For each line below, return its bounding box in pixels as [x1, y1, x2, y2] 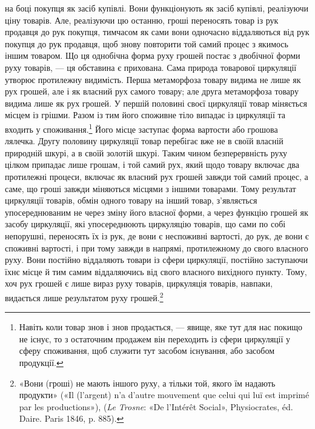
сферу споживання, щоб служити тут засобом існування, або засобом [19, 344, 275, 357]
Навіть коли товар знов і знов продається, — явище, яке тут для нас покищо [19, 321, 302, 333]
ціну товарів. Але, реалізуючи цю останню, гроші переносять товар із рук [5, 13, 279, 26]
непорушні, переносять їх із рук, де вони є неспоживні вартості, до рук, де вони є [5, 229, 309, 242]
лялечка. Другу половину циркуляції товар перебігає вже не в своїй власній [5, 135, 283, 147]
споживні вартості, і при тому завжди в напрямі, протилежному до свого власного [5, 241, 308, 254]
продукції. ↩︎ [19, 356, 64, 368]
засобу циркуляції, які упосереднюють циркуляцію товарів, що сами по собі [5, 218, 286, 230]
